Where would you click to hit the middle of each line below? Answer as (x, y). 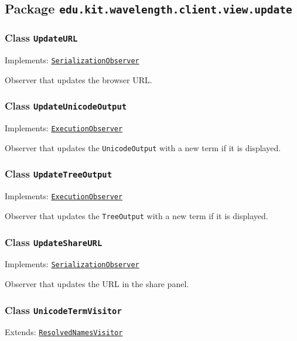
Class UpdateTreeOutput (59, 174)
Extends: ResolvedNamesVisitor (64, 332)
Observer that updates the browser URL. (78, 79)
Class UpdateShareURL (54, 242)
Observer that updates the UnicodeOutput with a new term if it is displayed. (143, 147)
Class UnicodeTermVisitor (63, 310)
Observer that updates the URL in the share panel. (97, 284)
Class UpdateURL (41, 38)
